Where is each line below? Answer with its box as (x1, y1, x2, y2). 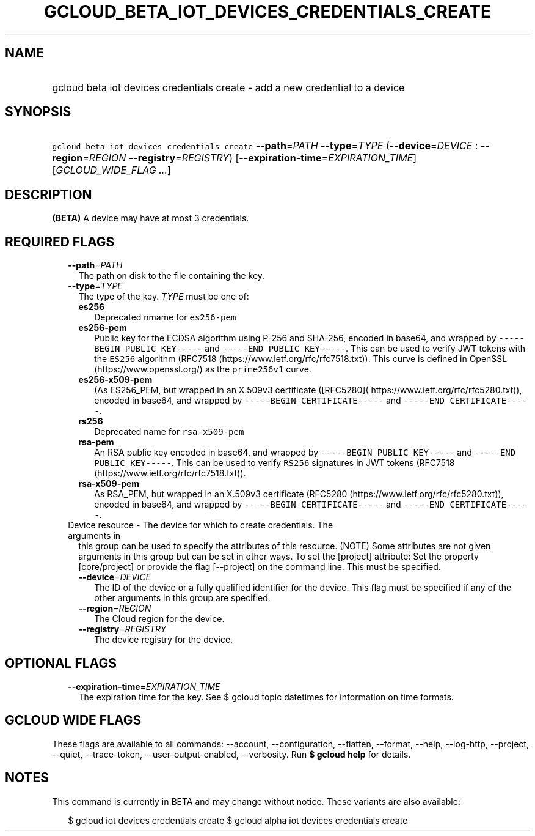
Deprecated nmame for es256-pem (94, 312, 236, 323)
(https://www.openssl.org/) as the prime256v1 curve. (94, 364, 311, 375)
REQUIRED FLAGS (5, 234, 115, 250)
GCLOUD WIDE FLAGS (5, 712, 142, 728)
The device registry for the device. (94, 634, 233, 645)
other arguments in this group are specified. (94, 593, 271, 604)
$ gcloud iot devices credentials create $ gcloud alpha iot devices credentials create (68, 815, 408, 826)
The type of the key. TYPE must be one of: (78, 291, 249, 302)
